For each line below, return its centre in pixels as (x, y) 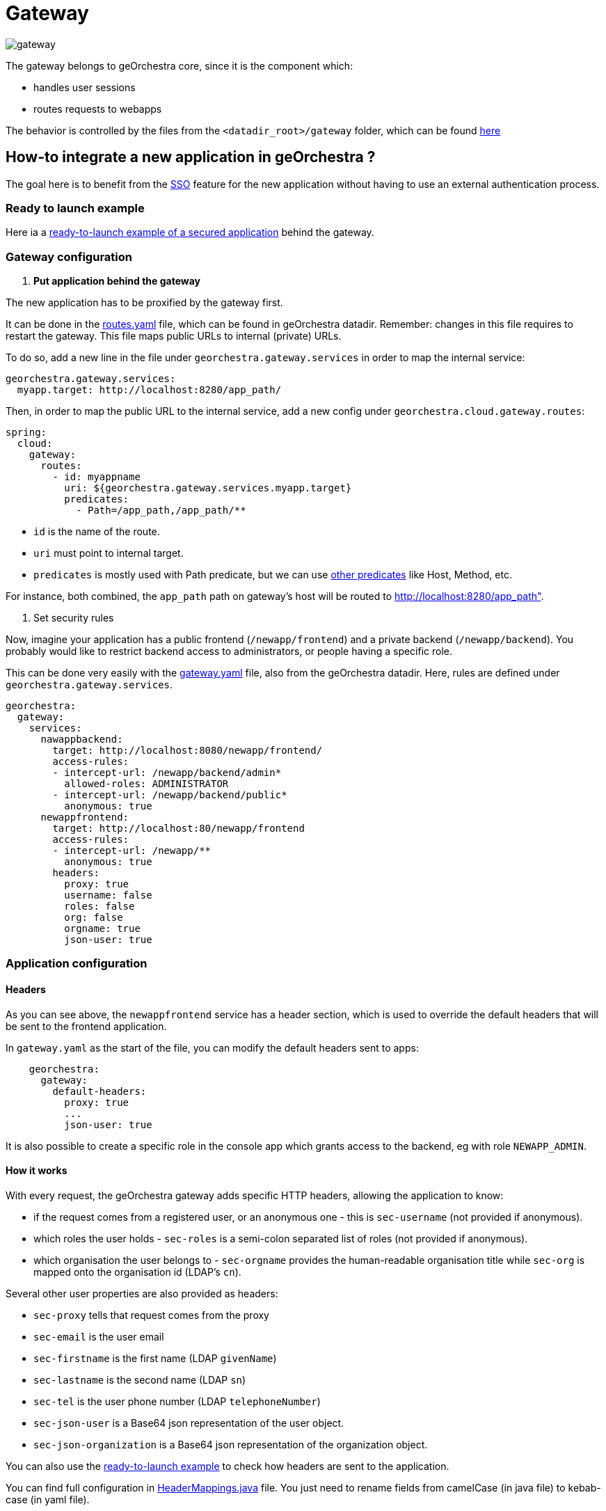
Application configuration (77, 964)
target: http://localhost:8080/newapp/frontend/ (188, 751)
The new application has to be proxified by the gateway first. (144, 303)
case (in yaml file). (48, 1499)
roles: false (99, 907)
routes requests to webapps (98, 109)
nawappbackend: (82, 739)
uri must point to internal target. (109, 553)
